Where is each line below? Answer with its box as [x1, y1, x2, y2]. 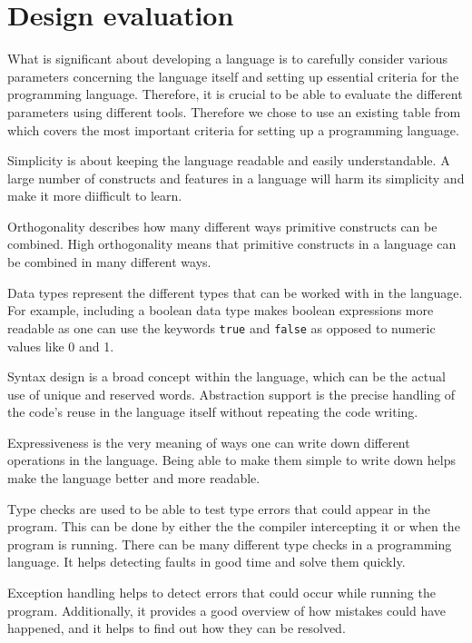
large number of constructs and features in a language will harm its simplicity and [7, 168, 465, 187]
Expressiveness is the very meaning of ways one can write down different [7, 432, 410, 451]
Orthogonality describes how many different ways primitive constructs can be [7, 216, 438, 235]
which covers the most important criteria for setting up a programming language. [7, 120, 459, 139]
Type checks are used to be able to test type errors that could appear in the [7, 499, 430, 518]
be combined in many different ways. [7, 252, 211, 272]
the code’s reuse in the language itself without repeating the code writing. [7, 402, 418, 421]
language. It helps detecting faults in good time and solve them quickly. [7, 552, 406, 571]
